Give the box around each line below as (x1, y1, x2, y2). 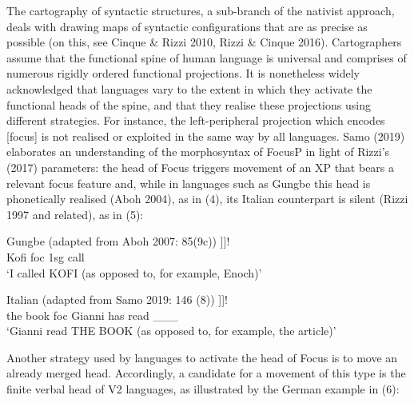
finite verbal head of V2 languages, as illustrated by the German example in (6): (6, 381, 400, 397)
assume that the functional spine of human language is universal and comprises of (6, 49, 407, 66)
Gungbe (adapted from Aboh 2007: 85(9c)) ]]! (6, 233, 230, 249)
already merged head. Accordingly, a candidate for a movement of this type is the (6, 365, 406, 381)
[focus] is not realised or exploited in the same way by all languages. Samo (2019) (6, 127, 405, 144)
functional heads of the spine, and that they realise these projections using (6, 96, 371, 113)
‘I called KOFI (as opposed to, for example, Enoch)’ (6, 264, 262, 281)
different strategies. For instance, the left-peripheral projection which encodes (6, 112, 385, 129)
